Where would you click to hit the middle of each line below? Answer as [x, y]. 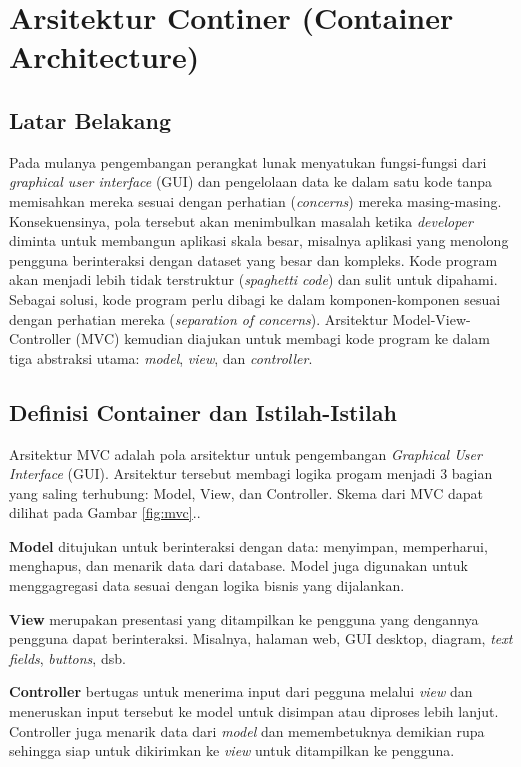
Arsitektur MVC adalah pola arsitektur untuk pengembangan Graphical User [245, 453]
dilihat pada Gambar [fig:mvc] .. [105, 512]
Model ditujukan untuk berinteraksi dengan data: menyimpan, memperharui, [248, 545]
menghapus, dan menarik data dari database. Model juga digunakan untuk [238, 565]
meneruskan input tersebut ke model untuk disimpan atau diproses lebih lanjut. [254, 711]
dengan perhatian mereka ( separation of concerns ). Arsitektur [198, 318]
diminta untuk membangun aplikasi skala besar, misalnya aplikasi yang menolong [259, 240]
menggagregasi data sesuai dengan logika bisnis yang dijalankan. [207, 585]
